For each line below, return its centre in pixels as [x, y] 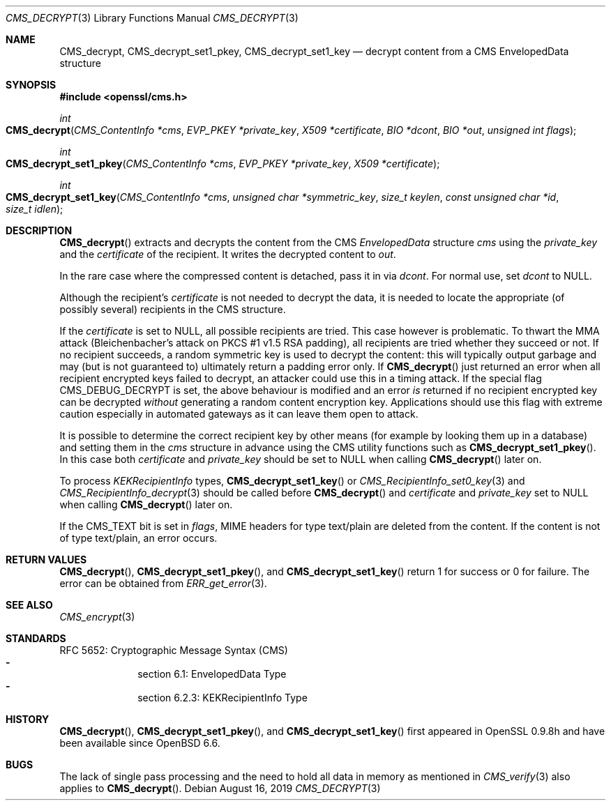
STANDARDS [36, 638]
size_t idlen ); [35, 209]
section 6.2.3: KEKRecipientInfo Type [222, 698]
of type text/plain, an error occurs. [138, 538]
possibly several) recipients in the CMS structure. [173, 309]
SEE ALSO [29, 605]
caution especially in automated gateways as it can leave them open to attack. [239, 414]
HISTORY [28, 719]
